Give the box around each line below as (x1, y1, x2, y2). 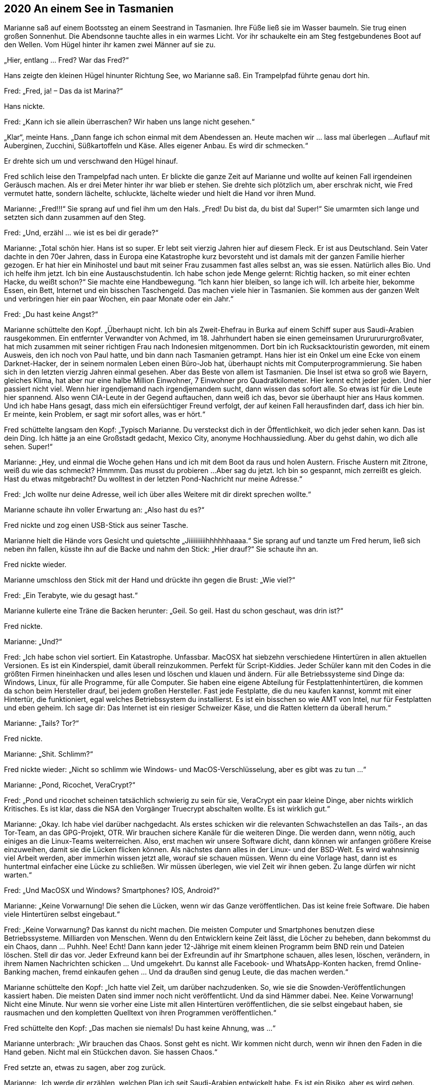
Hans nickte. (4, 102, 45, 111)
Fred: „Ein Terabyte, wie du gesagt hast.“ (4, 591, 138, 600)
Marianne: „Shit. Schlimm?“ (4, 750, 93, 759)
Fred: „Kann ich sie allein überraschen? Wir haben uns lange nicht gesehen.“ (4, 117, 255, 126)
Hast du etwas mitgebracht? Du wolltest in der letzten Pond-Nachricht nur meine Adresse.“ (4, 475, 303, 484)
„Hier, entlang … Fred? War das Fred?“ (4, 56, 129, 65)
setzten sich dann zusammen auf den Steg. (4, 213, 146, 222)
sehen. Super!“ (4, 442, 53, 451)
